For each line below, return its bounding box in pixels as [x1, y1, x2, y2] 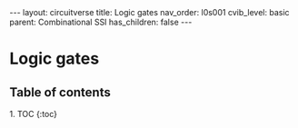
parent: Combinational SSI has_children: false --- [9, 16, 193, 27]
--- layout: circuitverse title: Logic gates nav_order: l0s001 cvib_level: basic [9, 7, 290, 17]
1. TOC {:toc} [9, 109, 57, 119]
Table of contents [9, 84, 111, 100]
